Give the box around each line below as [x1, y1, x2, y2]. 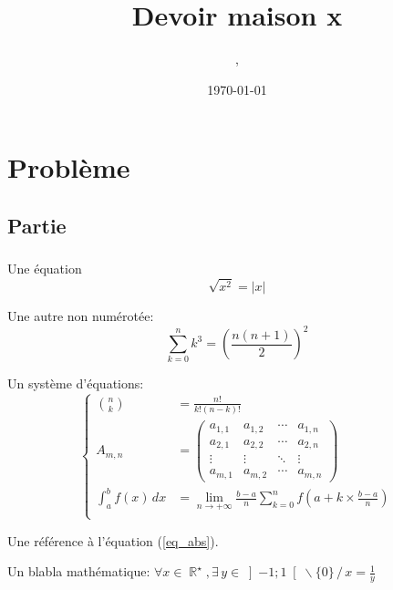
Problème [7, 149, 130, 186]
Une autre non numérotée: [7, 305, 154, 325]
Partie [7, 211, 67, 239]
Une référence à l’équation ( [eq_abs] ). [7, 531, 219, 550]
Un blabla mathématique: [7, 562, 150, 581]
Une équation [7, 259, 82, 278]
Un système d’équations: [7, 374, 144, 393]
